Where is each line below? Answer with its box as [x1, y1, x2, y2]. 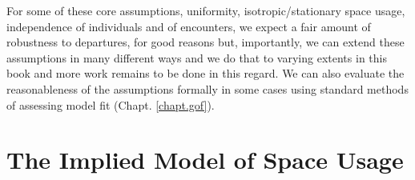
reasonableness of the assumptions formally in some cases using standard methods [6, 80, 409, 97]
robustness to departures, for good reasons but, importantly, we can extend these [6, 34, 405, 50]
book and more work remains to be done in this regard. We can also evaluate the [6, 65, 405, 82]
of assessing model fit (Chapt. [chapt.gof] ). [6, 96, 215, 113]
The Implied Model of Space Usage [6, 143, 404, 176]
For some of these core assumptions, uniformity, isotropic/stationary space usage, [6, 2, 405, 18]
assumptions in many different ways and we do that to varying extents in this [6, 49, 387, 66]
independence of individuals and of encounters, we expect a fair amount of [6, 18, 371, 34]
